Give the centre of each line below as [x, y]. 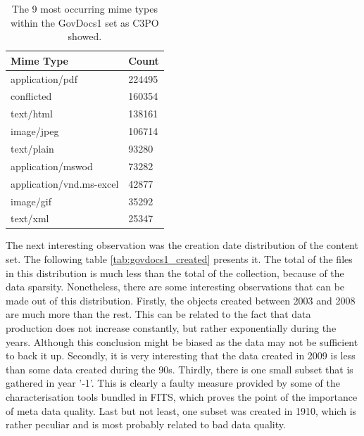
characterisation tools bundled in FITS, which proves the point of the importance [182, 397]
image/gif [31, 201]
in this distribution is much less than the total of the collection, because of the [175, 272]
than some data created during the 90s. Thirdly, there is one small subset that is [180, 369]
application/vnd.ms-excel [65, 183]
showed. [85, 36]
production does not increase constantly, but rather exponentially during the [171, 328]
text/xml [30, 218]
